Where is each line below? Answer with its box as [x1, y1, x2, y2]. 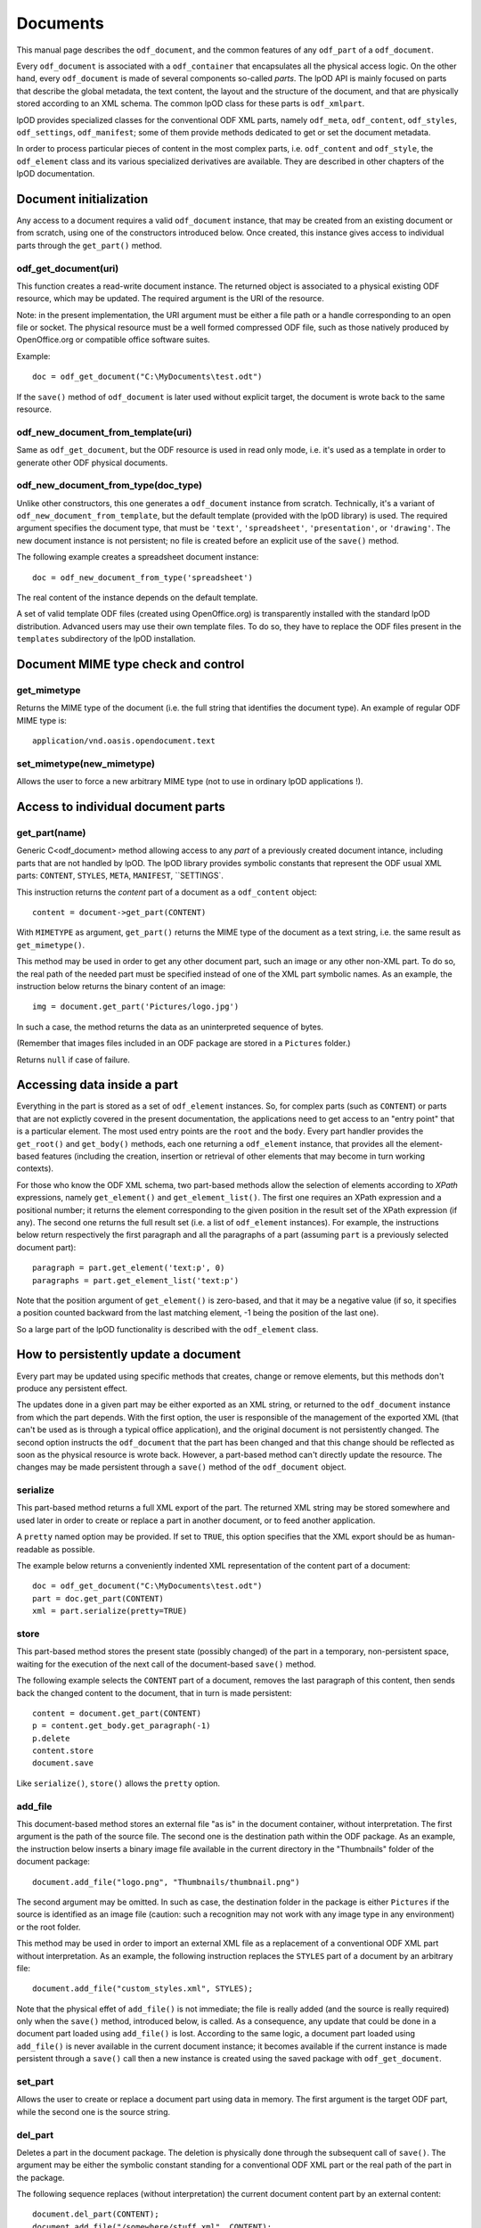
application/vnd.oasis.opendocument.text [32, 736, 216, 746]
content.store [32, 1746, 94, 1756]
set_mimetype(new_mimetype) [16, 758, 156, 770]
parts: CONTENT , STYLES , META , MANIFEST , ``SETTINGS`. [16, 870, 224, 881]
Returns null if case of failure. [16, 1054, 131, 1065]
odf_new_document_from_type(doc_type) [16, 479, 202, 492]
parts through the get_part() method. [16, 240, 162, 250]
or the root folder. [16, 1921, 81, 1932]
